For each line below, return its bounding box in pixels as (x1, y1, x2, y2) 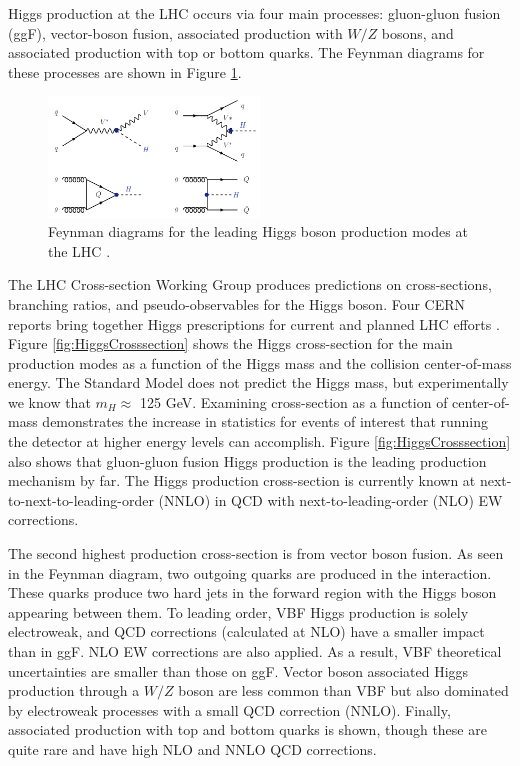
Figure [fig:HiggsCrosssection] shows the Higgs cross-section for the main (8, 333, 453, 354)
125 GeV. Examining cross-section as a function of (139, 391, 448, 412)
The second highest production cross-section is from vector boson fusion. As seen (8, 543, 504, 564)
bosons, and (381, 22, 454, 43)
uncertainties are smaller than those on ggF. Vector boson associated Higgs (8, 660, 469, 681)
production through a (8, 680, 140, 701)
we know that (8, 391, 91, 412)
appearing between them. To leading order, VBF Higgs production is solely (8, 601, 469, 622)
